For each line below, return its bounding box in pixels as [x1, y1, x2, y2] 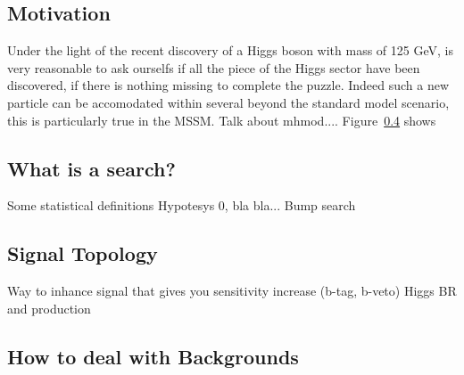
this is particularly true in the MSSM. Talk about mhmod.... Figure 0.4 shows [7, 110, 436, 129]
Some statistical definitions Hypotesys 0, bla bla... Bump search [7, 196, 356, 215]
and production [7, 298, 91, 317]
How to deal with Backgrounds [7, 342, 299, 370]
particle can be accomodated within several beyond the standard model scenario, [7, 93, 450, 111]
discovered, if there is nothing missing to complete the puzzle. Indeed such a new [7, 76, 450, 94]
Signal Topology [7, 240, 158, 267]
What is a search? [7, 154, 176, 182]
